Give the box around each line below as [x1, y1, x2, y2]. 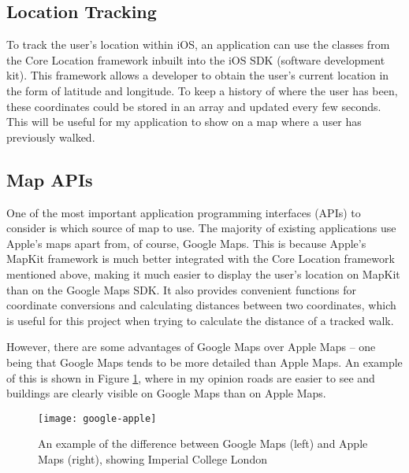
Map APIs [6, 167, 93, 191]
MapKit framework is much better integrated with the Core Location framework [6, 250, 395, 267]
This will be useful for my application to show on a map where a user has [6, 113, 362, 130]
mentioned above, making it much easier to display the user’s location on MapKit [6, 265, 400, 282]
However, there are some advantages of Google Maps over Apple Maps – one [6, 338, 376, 355]
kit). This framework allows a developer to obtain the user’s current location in [6, 67, 389, 83]
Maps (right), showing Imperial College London [38, 450, 267, 467]
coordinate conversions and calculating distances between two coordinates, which [6, 297, 396, 313]
